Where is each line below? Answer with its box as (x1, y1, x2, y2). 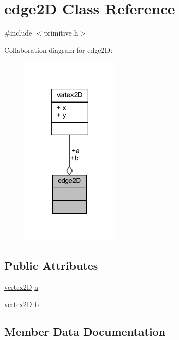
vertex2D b (4, 298, 39, 309)
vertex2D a (4, 281, 39, 292)
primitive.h (44, 27, 78, 38)
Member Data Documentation (4, 323, 166, 339)
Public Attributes (4, 258, 98, 274)
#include (4, 27, 32, 38)
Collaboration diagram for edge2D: (4, 44, 113, 55)
